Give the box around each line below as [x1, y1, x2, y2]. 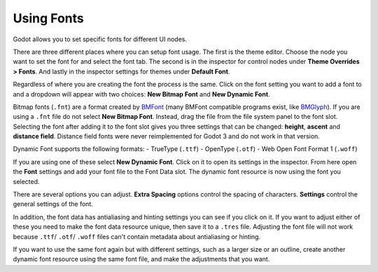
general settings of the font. [13, 200, 94, 208]
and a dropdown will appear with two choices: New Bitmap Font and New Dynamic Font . [13, 90, 270, 98]
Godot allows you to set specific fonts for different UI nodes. [13, 35, 188, 43]
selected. [13, 177, 40, 185]
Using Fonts [13, 10, 84, 26]
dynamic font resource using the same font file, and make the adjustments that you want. [13, 255, 270, 264]
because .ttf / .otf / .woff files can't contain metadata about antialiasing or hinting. [13, 232, 261, 241]
